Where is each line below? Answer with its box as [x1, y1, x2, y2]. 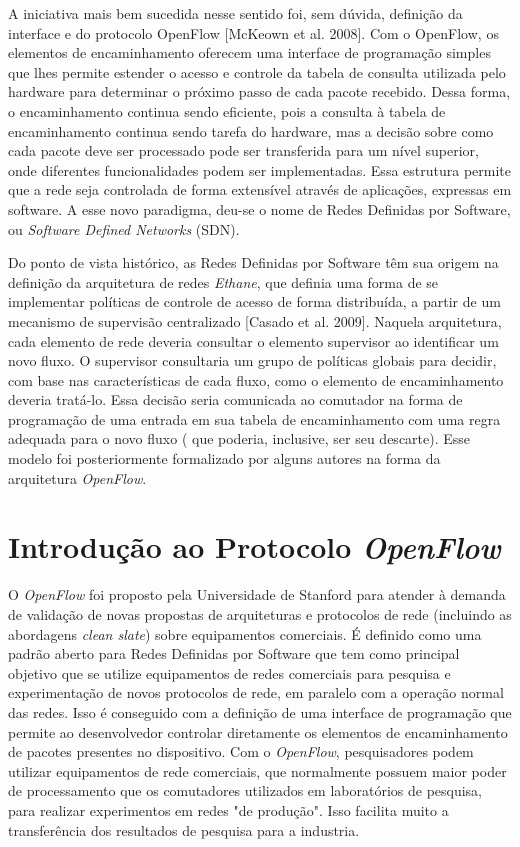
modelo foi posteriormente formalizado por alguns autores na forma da [8, 448, 441, 469]
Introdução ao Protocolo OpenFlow [8, 526, 501, 568]
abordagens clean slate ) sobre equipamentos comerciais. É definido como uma [8, 623, 482, 644]
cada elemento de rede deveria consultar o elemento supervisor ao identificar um [8, 330, 499, 351]
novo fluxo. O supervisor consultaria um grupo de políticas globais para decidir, [8, 350, 497, 371]
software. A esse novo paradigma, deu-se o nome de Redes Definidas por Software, [8, 198, 511, 219]
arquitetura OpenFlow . [8, 467, 147, 488]
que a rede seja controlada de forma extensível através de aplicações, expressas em [8, 179, 512, 200]
